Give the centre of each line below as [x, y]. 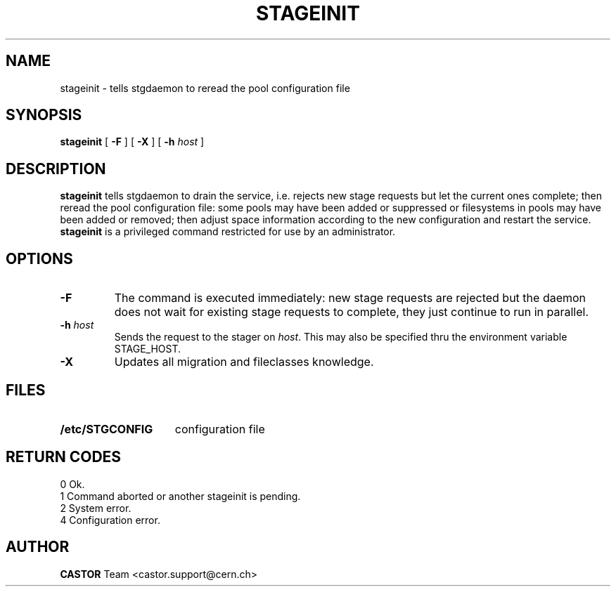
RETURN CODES [64, 457]
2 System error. [96, 508]
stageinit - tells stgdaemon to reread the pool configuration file [205, 88]
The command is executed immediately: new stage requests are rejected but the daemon [350, 298]
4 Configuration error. [110, 520]
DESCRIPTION [56, 169]
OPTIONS [39, 258]
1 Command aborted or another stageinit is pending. [180, 496]
